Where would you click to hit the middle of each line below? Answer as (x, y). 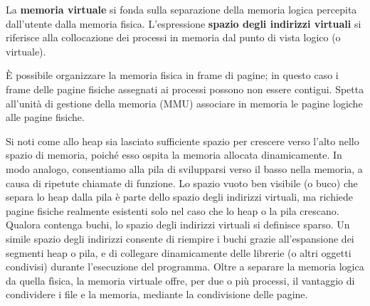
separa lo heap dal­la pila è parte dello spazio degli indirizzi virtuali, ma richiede (180, 197)
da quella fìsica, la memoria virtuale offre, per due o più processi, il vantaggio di (180, 280)
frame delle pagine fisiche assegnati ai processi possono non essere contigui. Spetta (185, 89)
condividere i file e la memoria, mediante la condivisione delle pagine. (157, 294)
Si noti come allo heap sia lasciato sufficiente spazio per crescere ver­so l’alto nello (183, 141)
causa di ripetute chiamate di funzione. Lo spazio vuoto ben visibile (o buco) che (182, 183)
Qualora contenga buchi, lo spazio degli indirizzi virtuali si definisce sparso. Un (178, 225)
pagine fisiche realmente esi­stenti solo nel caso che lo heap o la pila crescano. (173, 210)
